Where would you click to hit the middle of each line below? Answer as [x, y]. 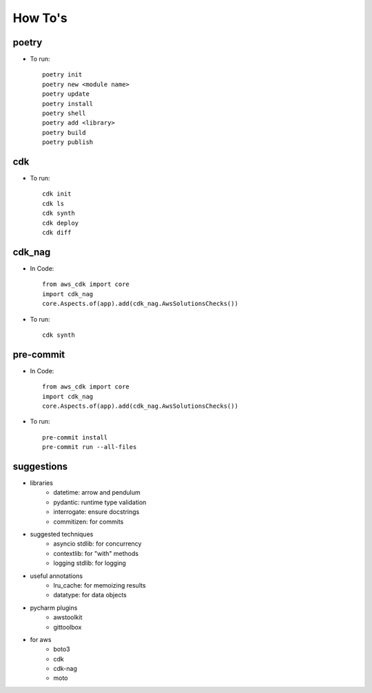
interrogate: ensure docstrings [96, 512]
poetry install [68, 104]
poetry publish [68, 142]
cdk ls [53, 204]
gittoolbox [68, 627]
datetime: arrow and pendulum [97, 493]
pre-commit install [75, 437]
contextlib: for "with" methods [96, 553]
